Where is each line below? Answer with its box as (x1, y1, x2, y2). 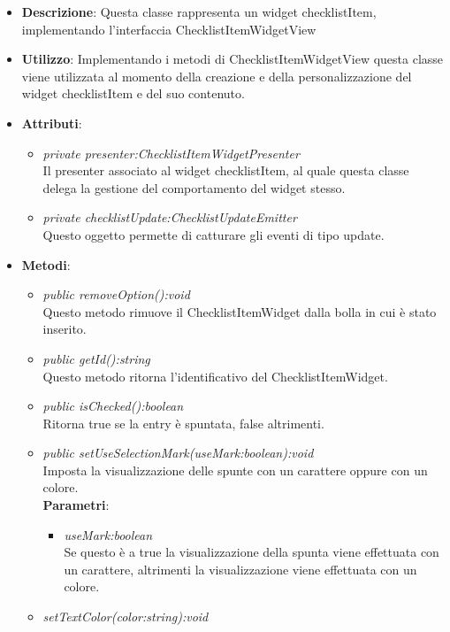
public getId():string (42, 349, 150, 367)
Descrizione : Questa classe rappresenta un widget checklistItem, (21, 3, 377, 20)
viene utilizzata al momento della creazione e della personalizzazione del (21, 66, 412, 85)
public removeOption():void (42, 285, 190, 304)
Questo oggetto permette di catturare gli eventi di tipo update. (42, 225, 385, 243)
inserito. (42, 320, 87, 338)
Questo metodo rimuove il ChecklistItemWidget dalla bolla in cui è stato (42, 302, 437, 320)
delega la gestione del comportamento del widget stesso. (42, 178, 346, 197)
